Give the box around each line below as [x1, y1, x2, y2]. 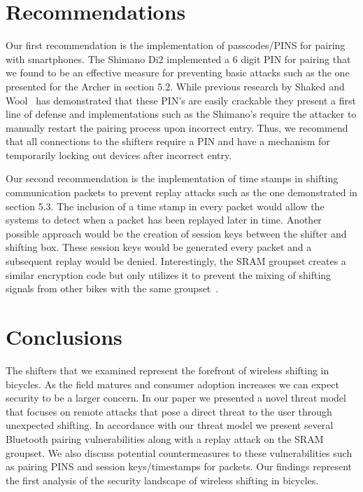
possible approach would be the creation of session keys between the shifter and [6, 226, 347, 240]
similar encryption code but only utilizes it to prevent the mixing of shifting [6, 267, 332, 282]
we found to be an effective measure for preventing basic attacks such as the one [6, 65, 350, 80]
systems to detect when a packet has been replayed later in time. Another [6, 212, 322, 227]
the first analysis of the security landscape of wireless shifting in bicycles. [6, 472, 319, 487]
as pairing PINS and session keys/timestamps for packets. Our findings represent [6, 459, 353, 474]
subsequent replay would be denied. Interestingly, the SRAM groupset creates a [6, 254, 346, 268]
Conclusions [6, 322, 122, 350]
